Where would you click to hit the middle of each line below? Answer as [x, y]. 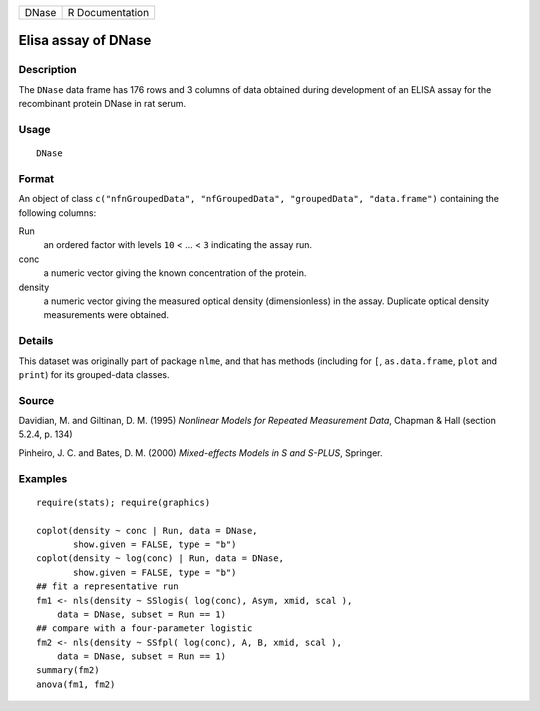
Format [36, 178]
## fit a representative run [107, 586]
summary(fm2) [68, 670]
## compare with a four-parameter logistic [144, 628]
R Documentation [108, 12]
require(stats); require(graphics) [123, 502]
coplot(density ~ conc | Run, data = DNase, [147, 530]
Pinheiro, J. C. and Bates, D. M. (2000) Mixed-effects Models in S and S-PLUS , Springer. [201, 452]
